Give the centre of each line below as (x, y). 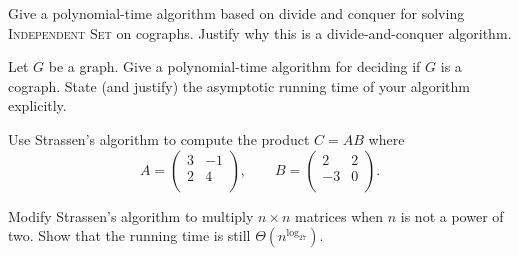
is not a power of (452, 215)
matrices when (339, 215)
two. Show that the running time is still (129, 235)
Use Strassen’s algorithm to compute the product (159, 138)
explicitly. (37, 105)
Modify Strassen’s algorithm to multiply (131, 215)
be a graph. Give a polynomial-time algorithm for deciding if (234, 66)
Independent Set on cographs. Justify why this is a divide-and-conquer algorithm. (260, 32)
